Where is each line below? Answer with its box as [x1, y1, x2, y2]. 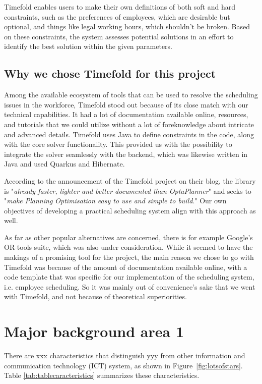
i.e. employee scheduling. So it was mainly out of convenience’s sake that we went [4, 281, 255, 292]
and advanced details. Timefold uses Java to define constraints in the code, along [4, 129, 254, 139]
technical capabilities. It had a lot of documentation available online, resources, [4, 109, 248, 120]
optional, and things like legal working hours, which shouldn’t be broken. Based [4, 21, 250, 32]
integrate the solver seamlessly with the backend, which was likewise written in [4, 148, 248, 159]
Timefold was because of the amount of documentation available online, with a [4, 261, 247, 272]
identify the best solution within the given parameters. [4, 41, 172, 51]
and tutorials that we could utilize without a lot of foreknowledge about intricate [4, 119, 254, 129]
